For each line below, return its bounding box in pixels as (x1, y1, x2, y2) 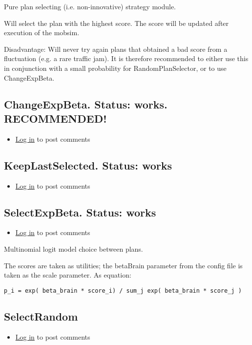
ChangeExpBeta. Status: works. (4, 96, 168, 111)
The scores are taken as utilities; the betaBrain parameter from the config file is (4, 260, 243, 270)
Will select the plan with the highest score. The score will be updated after (4, 18, 229, 28)
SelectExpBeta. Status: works (4, 204, 156, 219)
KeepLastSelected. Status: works (4, 157, 172, 172)
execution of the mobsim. (4, 27, 80, 38)
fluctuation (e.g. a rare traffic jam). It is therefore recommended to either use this (4, 53, 249, 64)
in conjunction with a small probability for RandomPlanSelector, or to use (4, 63, 227, 73)
